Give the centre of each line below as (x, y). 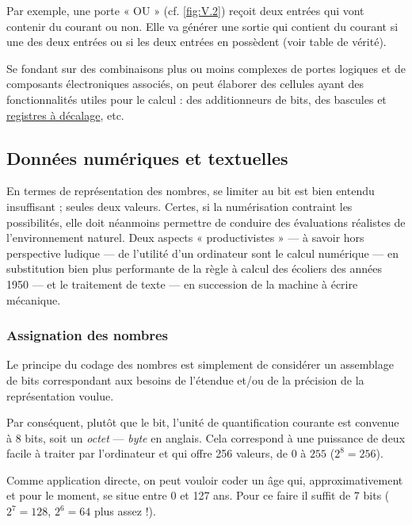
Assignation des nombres (87, 335)
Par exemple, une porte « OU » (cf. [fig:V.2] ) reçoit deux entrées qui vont (185, 10)
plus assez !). (125, 511)
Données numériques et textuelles (147, 157)
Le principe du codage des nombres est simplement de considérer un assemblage (200, 364)
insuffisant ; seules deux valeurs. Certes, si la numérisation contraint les (179, 206)
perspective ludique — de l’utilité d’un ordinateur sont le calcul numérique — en (203, 253)
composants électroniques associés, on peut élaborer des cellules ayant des (185, 84)
